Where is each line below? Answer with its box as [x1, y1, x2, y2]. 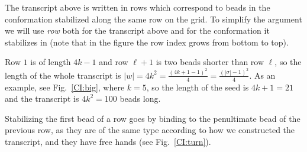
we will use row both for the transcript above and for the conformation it [5, 24, 270, 37]
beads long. [119, 92, 161, 105]
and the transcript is [5, 92, 79, 105]
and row [99, 56, 128, 68]
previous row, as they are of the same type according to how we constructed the [5, 124, 295, 136]
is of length [30, 56, 71, 68]
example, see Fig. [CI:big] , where [5, 80, 125, 93]
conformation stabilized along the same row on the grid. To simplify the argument [5, 12, 302, 25]
